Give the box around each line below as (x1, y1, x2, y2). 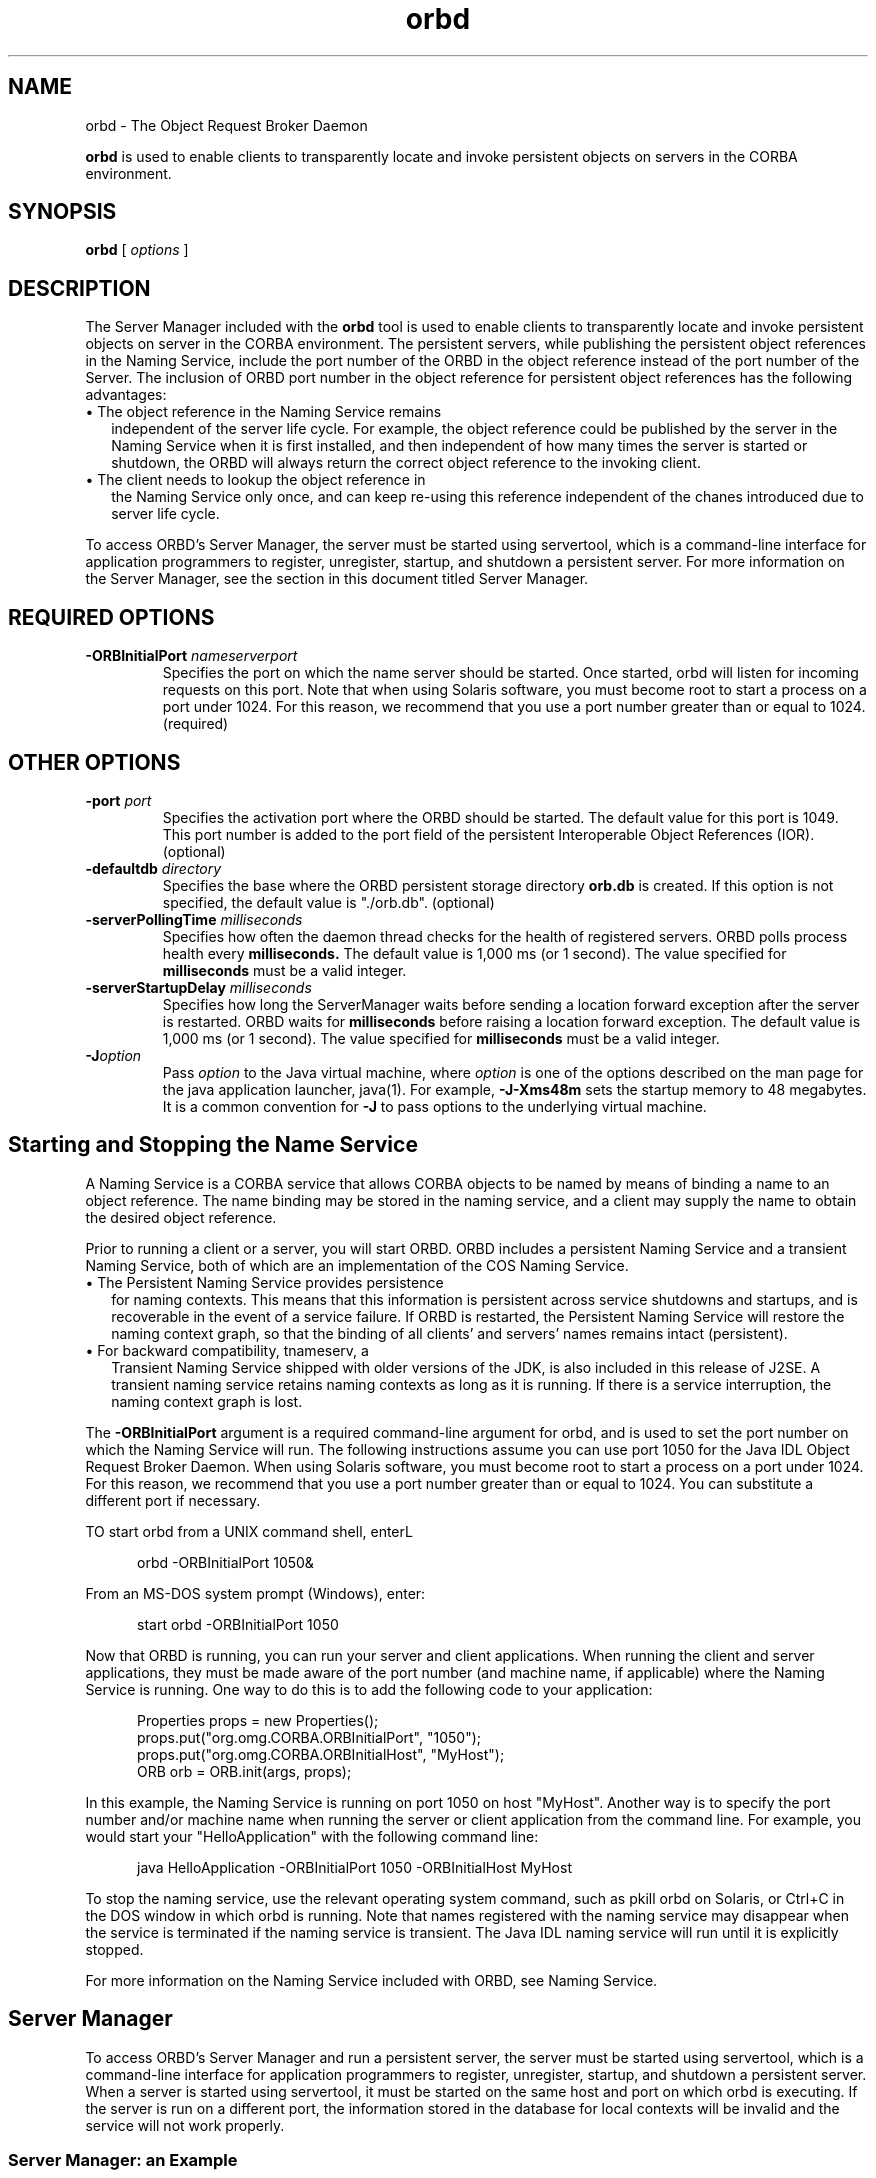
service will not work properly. (85, 2116, 285, 2134)
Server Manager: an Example (8, 2150, 238, 2171)
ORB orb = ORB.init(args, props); (137, 1762, 352, 1780)
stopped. (85, 1940, 144, 1958)
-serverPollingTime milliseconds (85, 910, 303, 928)
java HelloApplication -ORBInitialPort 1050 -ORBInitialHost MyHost (137, 1858, 572, 1876)
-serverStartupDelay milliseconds (85, 978, 312, 996)
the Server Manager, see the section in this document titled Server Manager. (85, 570, 589, 588)
